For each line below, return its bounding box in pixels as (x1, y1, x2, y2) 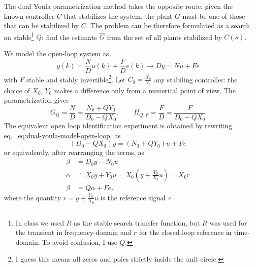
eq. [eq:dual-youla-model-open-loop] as (4, 130, 121, 140)
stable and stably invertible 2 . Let (26, 73, 126, 84)
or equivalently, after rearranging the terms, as (4, 147, 145, 157)
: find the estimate (41, 32, 97, 42)
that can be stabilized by (4, 20, 79, 31)
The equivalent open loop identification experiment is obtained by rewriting (4, 120, 232, 131)
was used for (209, 217, 247, 228)
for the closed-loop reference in (139, 227, 232, 237)
